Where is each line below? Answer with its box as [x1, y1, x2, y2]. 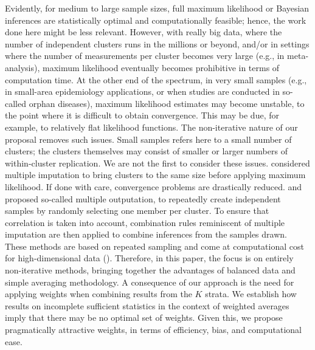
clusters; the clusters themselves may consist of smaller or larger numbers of [5, 145, 288, 157]
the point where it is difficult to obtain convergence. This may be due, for [5, 109, 279, 122]
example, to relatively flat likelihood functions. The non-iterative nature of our [5, 120, 298, 133]
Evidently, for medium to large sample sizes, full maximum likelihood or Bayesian [5, 2, 310, 14]
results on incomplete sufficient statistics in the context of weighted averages [5, 299, 289, 312]
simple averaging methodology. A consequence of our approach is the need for [5, 275, 294, 288]
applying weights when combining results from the [5, 287, 192, 300]
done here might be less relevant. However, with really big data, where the [5, 26, 282, 38]
